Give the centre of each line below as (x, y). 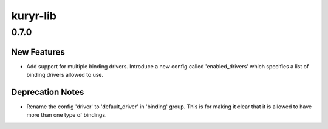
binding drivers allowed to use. (65, 75)
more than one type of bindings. (67, 115)
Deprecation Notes (48, 92)
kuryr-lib (34, 16)
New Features (38, 52)
